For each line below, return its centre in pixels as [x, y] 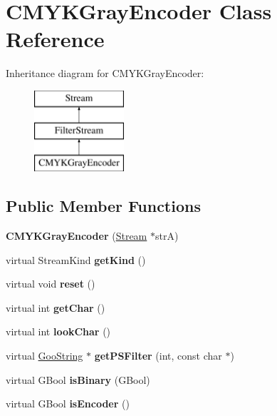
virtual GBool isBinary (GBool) [78, 379]
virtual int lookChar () [58, 331]
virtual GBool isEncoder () [68, 404]
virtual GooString [45, 356]
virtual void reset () [51, 284]
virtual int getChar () [56, 307]
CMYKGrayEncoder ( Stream [77, 236]
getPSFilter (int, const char [158, 356]
